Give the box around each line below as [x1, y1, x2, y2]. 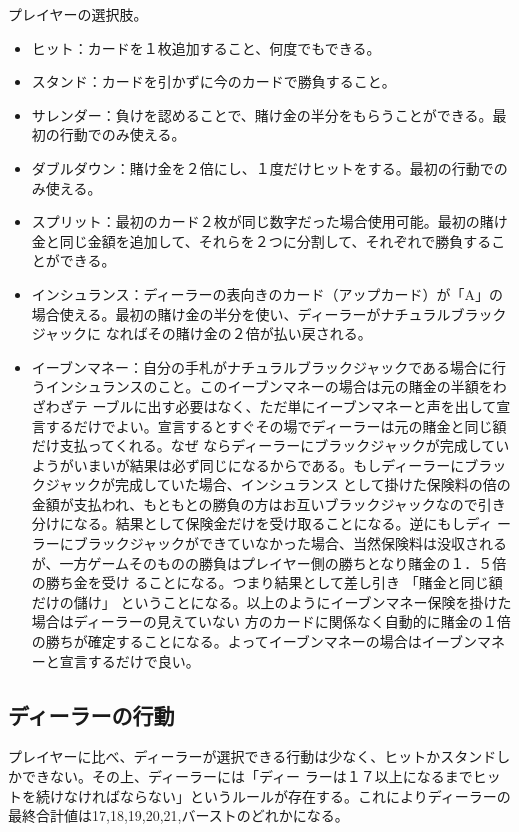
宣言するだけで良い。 [59, 650, 200, 671]
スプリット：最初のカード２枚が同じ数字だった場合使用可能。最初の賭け [31, 211, 508, 232]
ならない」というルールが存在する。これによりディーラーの [119, 785, 511, 806]
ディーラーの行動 [8, 699, 175, 730]
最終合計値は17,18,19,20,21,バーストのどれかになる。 [8, 805, 349, 826]
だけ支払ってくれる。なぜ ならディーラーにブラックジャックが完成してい [31, 435, 510, 456]
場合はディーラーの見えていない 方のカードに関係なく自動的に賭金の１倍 [31, 611, 511, 632]
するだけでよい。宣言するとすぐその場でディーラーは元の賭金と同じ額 [45, 415, 507, 436]
